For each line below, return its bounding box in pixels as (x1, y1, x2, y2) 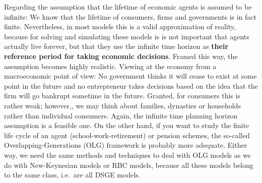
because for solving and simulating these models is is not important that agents (4, 31, 249, 41)
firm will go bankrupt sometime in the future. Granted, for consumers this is (4, 90, 240, 101)
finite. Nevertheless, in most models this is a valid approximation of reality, (4, 21, 236, 32)
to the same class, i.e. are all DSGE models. (4, 169, 141, 180)
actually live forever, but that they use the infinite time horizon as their (4, 41, 229, 51)
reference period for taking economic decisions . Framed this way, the (4, 50, 238, 61)
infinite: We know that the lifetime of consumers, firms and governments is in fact (4, 11, 256, 22)
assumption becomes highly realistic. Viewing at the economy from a (4, 60, 217, 71)
